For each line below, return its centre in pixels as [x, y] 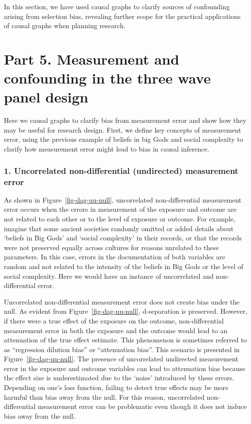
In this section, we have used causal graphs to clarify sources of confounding [117, 6]
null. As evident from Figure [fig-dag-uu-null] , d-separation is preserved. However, [126, 311]
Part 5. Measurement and [92, 59]
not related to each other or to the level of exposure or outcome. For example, [120, 218]
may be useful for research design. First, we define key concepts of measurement [123, 129]
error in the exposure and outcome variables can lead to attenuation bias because [125, 368]
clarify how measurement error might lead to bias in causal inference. [107, 149]
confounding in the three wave [107, 78]
